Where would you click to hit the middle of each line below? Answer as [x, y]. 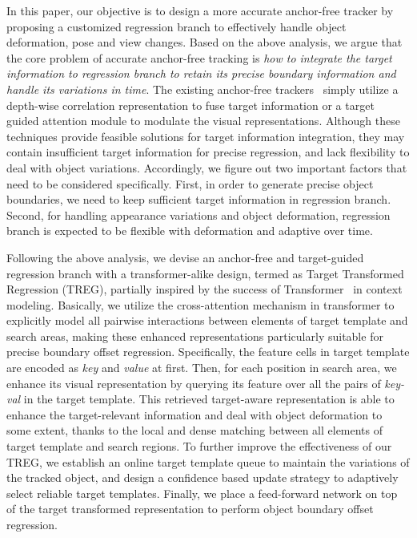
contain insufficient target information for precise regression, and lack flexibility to [208, 152]
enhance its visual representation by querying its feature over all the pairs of [194, 383]
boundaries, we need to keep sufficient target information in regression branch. [199, 199]
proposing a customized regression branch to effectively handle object [176, 26]
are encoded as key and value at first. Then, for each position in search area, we [202, 368]
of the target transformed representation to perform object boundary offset [190, 509]
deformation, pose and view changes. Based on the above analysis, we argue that [204, 42]
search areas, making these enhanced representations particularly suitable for [195, 336]
